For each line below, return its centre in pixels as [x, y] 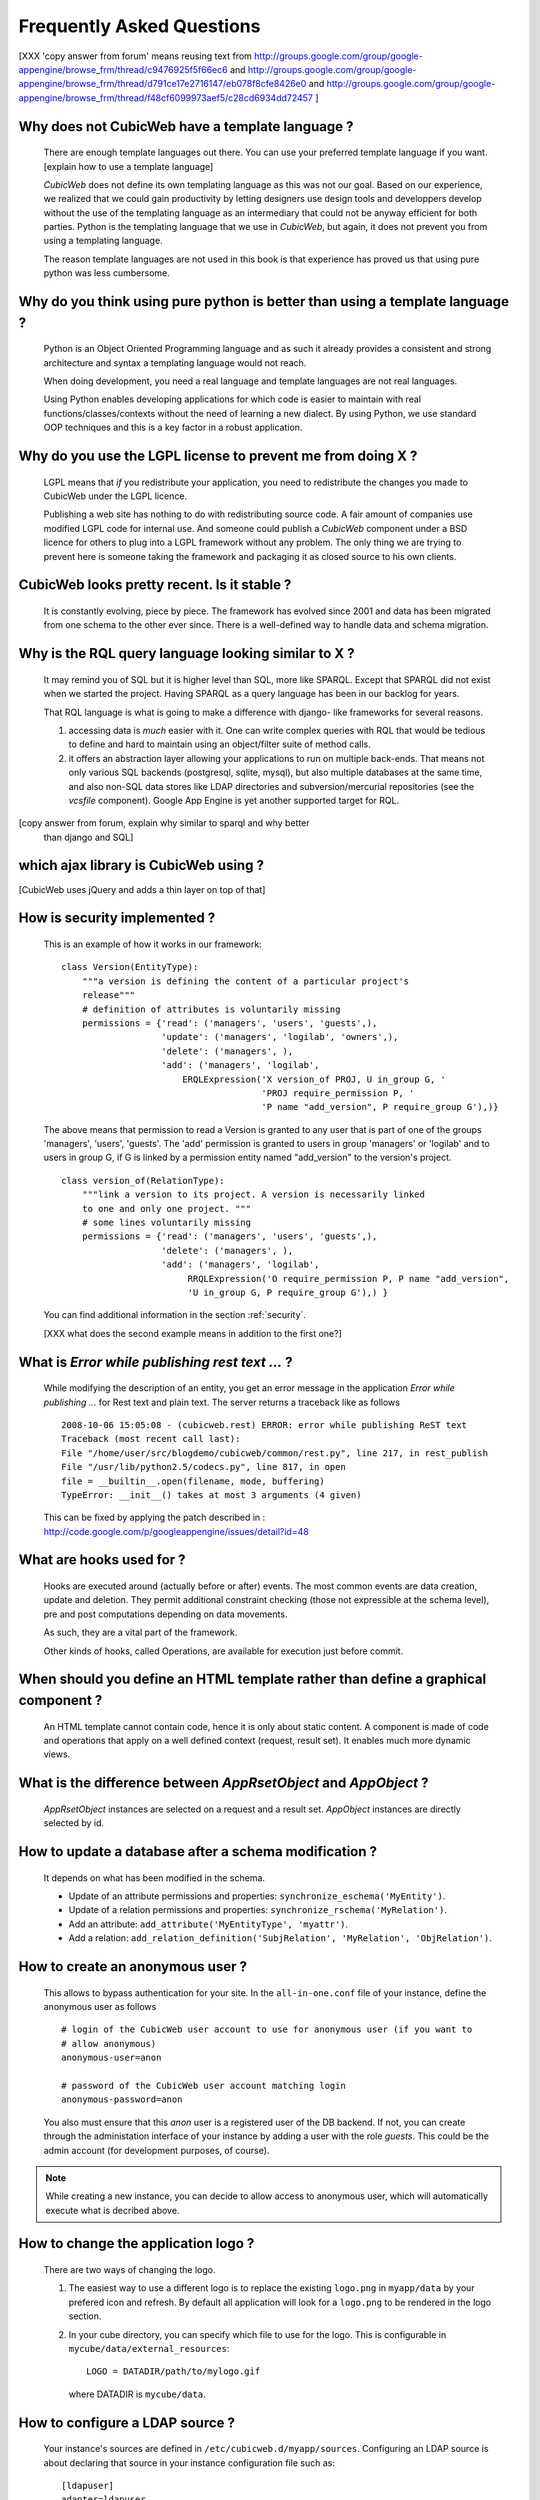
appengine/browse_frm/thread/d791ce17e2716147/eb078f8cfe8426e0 [162, 84]
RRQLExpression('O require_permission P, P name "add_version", [348, 1278]
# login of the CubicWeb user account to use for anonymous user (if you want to [267, 2029]
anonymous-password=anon [122, 2099]
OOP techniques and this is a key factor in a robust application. [173, 427]
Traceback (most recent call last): [151, 1439]
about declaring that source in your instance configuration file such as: [189, 2462]
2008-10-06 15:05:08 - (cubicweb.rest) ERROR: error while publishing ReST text [264, 1424]
